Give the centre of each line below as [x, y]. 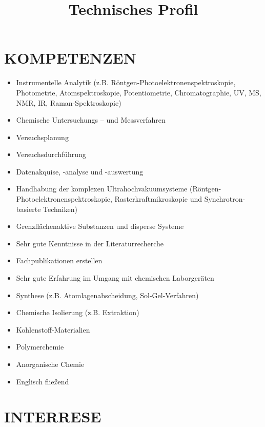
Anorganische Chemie [50, 364]
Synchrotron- [225, 199]
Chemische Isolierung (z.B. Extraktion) [78, 312]
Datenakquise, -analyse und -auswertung [80, 171]
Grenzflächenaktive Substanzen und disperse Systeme [100, 226]
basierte [28, 209]
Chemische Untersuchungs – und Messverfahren [91, 120]
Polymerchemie [40, 347]
